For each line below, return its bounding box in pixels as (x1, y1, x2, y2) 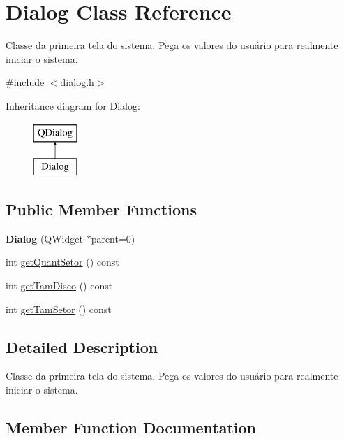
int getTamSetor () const (6, 301, 112, 316)
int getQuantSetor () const (6, 254, 119, 269)
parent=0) (91, 231, 135, 245)
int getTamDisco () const (6, 278, 113, 293)
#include (6, 75, 45, 89)
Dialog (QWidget (6, 231, 83, 245)
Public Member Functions (6, 199, 197, 220)
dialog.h (60, 75, 94, 89)
